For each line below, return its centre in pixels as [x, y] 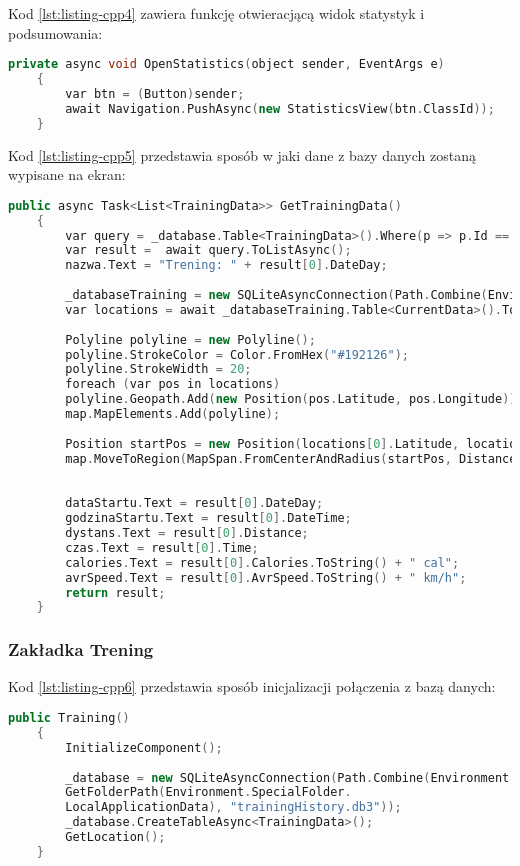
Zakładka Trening [81, 649]
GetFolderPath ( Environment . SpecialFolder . [208, 792]
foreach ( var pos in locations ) [173, 384]
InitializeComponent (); [144, 747]
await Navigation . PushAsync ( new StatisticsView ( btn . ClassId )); [280, 108]
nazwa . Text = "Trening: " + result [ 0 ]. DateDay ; [226, 265]
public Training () [69, 718]
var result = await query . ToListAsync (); [208, 250]
